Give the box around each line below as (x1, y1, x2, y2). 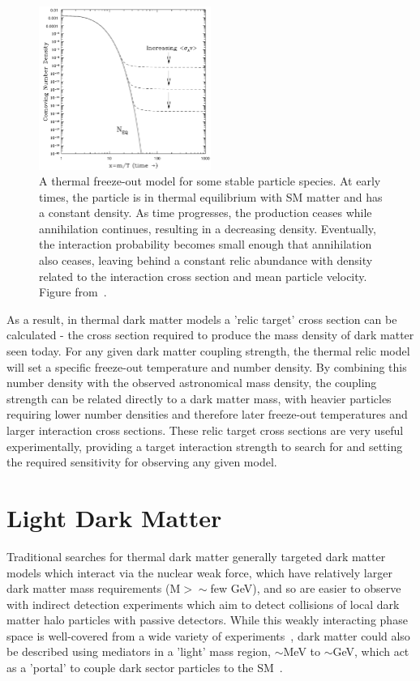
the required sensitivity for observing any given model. (6, 453, 277, 470)
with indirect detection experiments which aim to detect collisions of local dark (6, 595, 400, 612)
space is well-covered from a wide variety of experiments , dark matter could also (6, 627, 410, 644)
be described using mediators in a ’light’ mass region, (6, 643, 272, 660)
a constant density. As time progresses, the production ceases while (39, 204, 372, 221)
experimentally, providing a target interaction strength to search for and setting (6, 437, 403, 454)
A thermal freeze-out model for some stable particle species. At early (39, 172, 381, 189)
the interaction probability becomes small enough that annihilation (39, 236, 372, 253)
